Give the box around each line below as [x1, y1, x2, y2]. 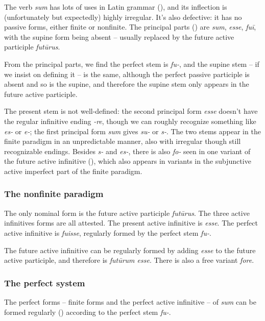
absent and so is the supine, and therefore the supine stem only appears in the [4, 79, 249, 89]
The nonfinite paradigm [4, 187, 104, 200]
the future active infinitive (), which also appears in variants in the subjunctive [4, 156, 251, 166]
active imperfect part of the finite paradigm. [4, 165, 142, 176]
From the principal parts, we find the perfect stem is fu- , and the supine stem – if [4, 58, 259, 69]
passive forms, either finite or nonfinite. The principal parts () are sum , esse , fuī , [4, 21, 256, 32]
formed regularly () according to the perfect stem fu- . [4, 306, 171, 317]
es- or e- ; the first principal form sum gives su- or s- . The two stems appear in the [4, 126, 261, 136]
